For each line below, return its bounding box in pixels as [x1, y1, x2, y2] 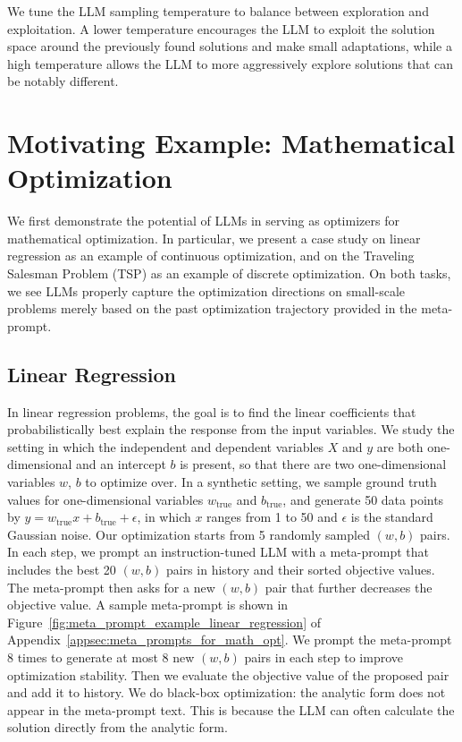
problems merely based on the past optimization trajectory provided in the [7, 299, 417, 318]
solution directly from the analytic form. [7, 718, 228, 737]
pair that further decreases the [265, 577, 433, 596]
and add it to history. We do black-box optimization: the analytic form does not [7, 683, 446, 702]
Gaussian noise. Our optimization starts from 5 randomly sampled [7, 525, 370, 543]
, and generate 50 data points [282, 490, 444, 508]
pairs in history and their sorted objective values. [165, 559, 435, 578]
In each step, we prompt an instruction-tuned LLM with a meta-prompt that [7, 542, 429, 561]
